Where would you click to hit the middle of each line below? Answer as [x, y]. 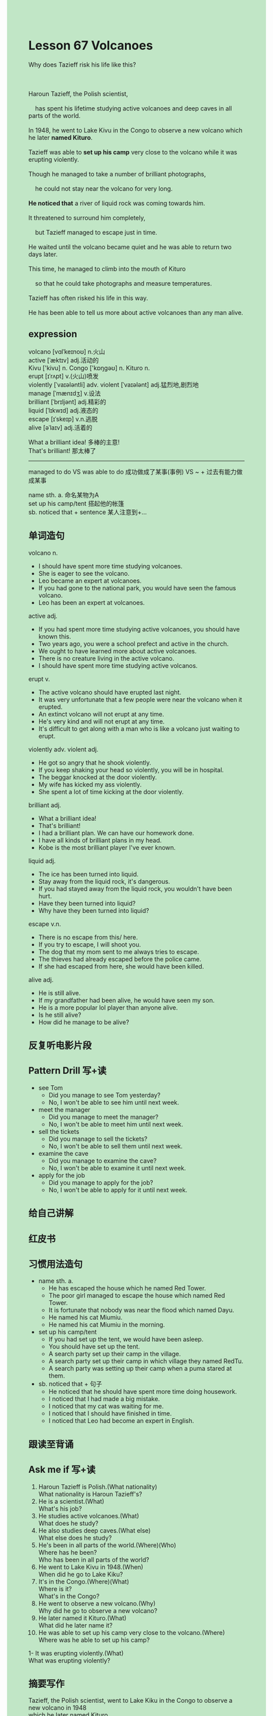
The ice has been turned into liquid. [88, 874]
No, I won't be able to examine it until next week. [117, 1168]
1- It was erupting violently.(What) [76, 1653]
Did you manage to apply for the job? [101, 1182]
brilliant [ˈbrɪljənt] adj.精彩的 [68, 402]
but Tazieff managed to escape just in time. [96, 232]
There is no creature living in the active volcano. [106, 658]
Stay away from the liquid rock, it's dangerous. [104, 881]
